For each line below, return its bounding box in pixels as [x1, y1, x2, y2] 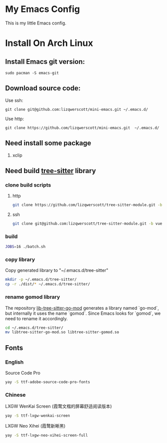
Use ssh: [5, 97, 23, 103]
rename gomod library [5, 293, 60, 300]
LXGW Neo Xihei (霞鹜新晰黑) [5, 423, 66, 429]
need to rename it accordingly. [5, 315, 68, 321]
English [5, 358, 24, 365]
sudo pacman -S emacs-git [5, 70, 59, 75]
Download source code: [5, 84, 81, 93]
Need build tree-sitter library [5, 166, 96, 175]
